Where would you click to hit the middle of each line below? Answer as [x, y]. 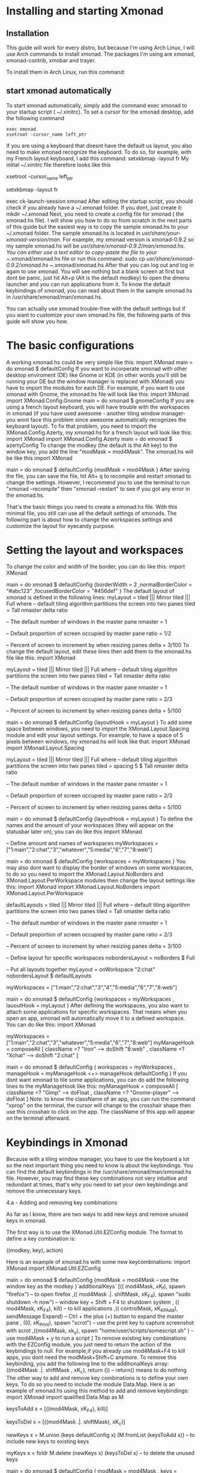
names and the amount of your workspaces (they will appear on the [90, 825]
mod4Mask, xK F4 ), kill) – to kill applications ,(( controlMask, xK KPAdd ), [92, 1309]
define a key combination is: [41, 1239]
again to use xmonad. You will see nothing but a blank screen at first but [95, 271]
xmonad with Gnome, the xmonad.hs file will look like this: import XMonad [97, 394]
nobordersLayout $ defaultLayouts [49, 976]
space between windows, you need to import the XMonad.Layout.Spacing [98, 729]
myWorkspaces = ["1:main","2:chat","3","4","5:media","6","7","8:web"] [92, 988]
